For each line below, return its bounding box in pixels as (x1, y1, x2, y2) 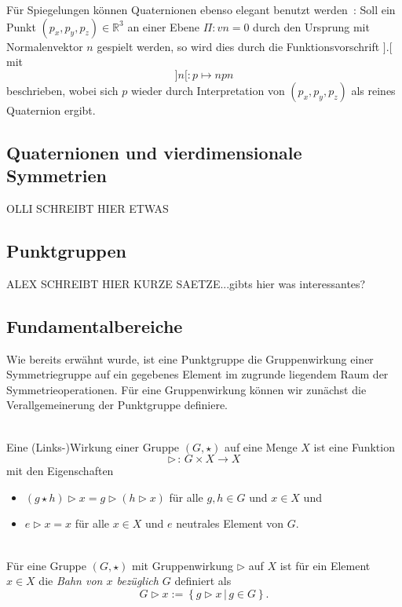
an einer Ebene (127, 18, 200, 35)
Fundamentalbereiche (6, 313, 183, 338)
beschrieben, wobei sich (6, 82, 119, 98)
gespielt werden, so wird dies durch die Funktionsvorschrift (97, 38, 380, 54)
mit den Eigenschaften (6, 463, 114, 479)
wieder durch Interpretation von (130, 82, 285, 98)
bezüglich (116, 572, 159, 589)
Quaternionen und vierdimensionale (6, 140, 302, 164)
